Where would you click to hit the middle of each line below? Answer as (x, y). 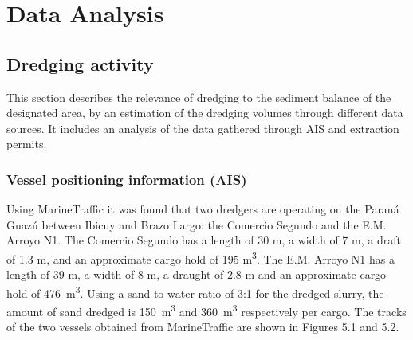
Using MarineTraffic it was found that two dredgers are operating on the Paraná (203, 209)
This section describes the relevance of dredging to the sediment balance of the (199, 97)
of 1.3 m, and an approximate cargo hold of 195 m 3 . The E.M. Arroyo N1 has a (201, 257)
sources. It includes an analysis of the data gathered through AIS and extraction (203, 128)
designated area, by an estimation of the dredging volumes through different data (205, 113)
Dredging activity (80, 63)
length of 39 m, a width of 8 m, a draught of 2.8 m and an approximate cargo (197, 274)
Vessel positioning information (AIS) (127, 179)
